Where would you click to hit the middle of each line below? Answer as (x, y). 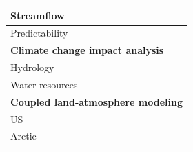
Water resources (44, 84)
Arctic (23, 136)
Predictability (39, 33)
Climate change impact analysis (87, 50)
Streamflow (38, 15)
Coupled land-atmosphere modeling (96, 101)
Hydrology (32, 67)
